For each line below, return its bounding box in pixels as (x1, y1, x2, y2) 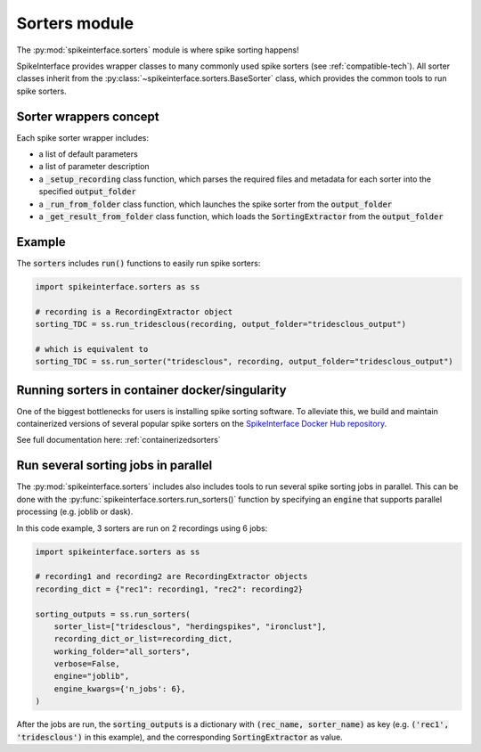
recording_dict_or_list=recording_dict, (53, 633, 233, 644)
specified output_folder (38, 186, 137, 197)
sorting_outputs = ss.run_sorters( (35, 609, 191, 619)
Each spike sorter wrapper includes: (16, 132, 149, 143)
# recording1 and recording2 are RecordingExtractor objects (35, 571, 308, 582)
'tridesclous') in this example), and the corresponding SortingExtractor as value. (16, 732, 343, 742)
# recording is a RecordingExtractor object (35, 307, 233, 316)
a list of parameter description (38, 161, 151, 172)
